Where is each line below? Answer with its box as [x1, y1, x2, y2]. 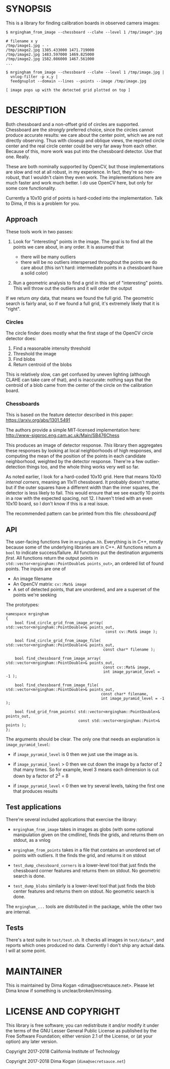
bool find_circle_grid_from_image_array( [15, 621, 103, 626]
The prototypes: [6, 602, 39, 608]
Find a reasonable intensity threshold [13, 345, 91, 351]
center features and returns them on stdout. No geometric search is [13, 888, 154, 894]
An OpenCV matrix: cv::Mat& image [13, 581, 87, 587]
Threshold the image [13, 350, 57, 356]
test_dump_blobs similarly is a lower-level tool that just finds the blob [13, 882, 156, 889]
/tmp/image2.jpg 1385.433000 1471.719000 [6, 47, 95, 52]
